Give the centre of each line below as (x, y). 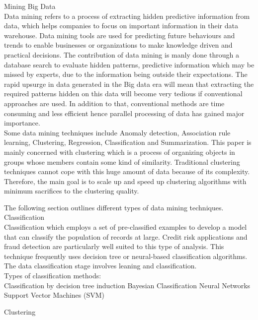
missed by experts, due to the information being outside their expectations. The (126, 74)
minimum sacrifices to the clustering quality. (72, 191)
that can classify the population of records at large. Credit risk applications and (126, 236)
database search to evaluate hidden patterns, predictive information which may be (129, 64)
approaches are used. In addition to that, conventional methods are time (114, 103)
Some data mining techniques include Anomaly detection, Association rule (117, 132)
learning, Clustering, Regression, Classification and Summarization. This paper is (128, 142)
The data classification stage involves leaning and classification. (100, 266)
